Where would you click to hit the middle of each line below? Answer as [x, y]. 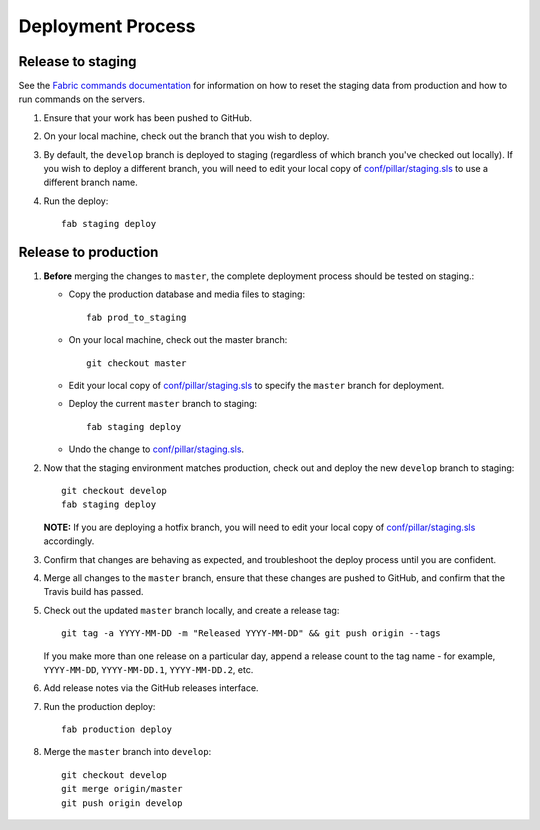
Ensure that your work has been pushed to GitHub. [148, 117]
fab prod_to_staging [136, 317]
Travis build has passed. [93, 592]
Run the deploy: [76, 201]
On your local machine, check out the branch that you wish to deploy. [186, 136]
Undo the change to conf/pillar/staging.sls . [156, 449]
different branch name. [91, 182]
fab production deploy [117, 729]
